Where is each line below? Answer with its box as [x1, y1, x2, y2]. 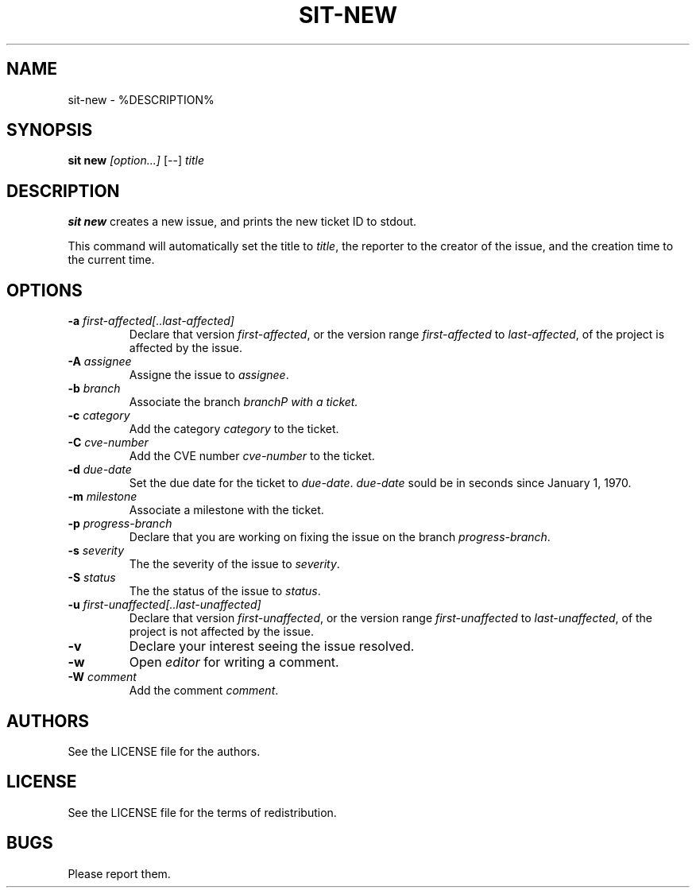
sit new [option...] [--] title [68, 153, 204, 168]
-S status [68, 571, 116, 585]
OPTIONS [6, 280, 83, 300]
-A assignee [68, 354, 132, 369]
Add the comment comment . [129, 683, 279, 698]
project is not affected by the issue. [129, 625, 315, 639]
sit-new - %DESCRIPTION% [68, 92, 215, 106]
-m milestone [68, 490, 137, 504]
